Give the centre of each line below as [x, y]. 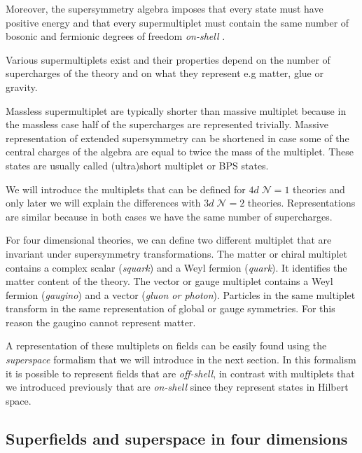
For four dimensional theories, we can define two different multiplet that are [169, 240]
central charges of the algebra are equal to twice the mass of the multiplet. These [180, 152]
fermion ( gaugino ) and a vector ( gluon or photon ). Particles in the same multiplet [181, 294]
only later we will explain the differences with [103, 203]
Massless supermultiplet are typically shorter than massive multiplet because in [176, 110]
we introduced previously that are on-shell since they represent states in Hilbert [177, 387]
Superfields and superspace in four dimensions [177, 438]
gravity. [22, 86]
